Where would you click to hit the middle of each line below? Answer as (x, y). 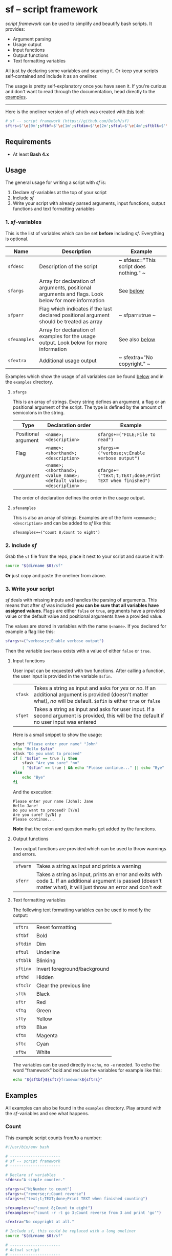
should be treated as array (71, 321)
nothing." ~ (132, 273)
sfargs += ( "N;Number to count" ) (39, 1189)
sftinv (23, 969)
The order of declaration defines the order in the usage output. (79, 497)
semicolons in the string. (39, 412)
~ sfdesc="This (137, 260)
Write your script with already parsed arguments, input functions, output (89, 203)
